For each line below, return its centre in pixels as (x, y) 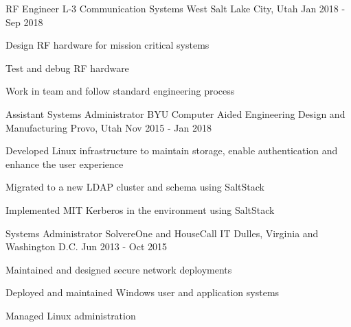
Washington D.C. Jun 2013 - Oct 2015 (86, 246)
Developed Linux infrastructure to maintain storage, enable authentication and (172, 150)
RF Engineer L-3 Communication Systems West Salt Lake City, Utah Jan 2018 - (175, 8)
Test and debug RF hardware (67, 68)
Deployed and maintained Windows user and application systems (143, 292)
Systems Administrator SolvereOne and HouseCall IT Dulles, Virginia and (162, 233)
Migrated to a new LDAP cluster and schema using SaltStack (135, 187)
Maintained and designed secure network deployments (119, 269)
